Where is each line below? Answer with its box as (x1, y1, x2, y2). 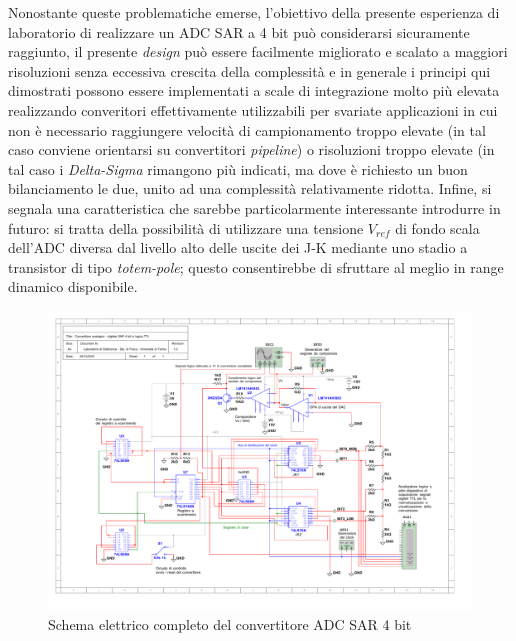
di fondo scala (395, 217, 480, 238)
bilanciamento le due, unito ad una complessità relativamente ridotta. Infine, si (8, 178, 492, 199)
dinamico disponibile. (8, 276, 138, 297)
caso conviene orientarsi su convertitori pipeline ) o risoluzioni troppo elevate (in (8, 139, 495, 160)
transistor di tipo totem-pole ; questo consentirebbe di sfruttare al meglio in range (8, 256, 504, 277)
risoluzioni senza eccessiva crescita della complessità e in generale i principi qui (8, 60, 491, 81)
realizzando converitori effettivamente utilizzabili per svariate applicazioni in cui (8, 99, 498, 120)
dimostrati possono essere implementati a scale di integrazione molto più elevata (8, 80, 500, 101)
